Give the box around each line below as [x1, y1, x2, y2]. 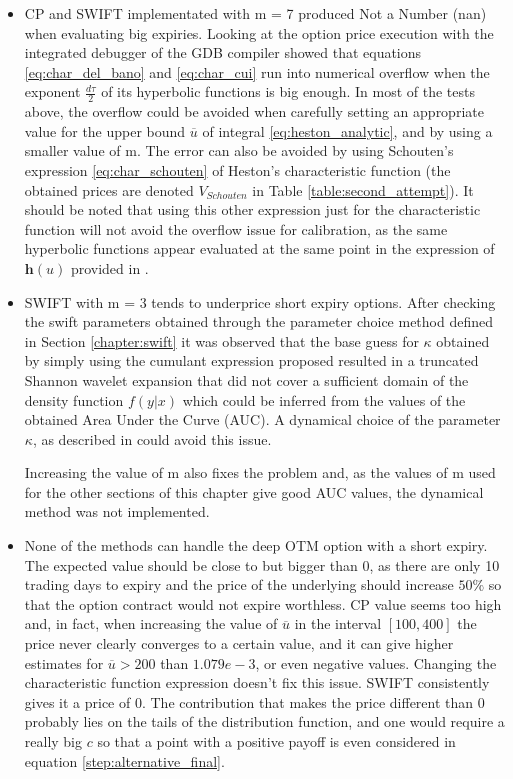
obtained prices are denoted [24, 179, 194, 200]
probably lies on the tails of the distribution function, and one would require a [24, 711, 505, 732]
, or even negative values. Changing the [255, 652, 497, 673]
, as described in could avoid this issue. [32, 428, 272, 449]
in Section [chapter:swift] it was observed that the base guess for [24, 330, 419, 351]
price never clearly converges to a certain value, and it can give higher [24, 633, 454, 654]
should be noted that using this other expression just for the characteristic [24, 199, 481, 220]
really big [24, 731, 83, 752]
